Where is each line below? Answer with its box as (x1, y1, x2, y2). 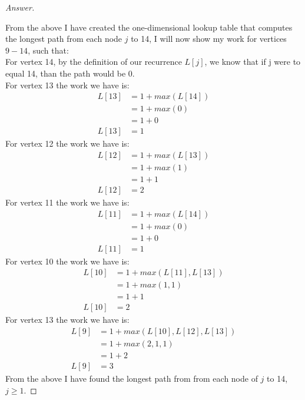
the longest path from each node (5, 32, 122, 45)
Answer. (5, 1, 35, 13)
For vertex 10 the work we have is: (5, 254, 130, 267)
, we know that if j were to (204, 55, 301, 68)
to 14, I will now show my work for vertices (131, 32, 287, 45)
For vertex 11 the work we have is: (5, 196, 130, 208)
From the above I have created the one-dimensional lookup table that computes (5, 21, 293, 33)
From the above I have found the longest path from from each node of (5, 372, 258, 385)
